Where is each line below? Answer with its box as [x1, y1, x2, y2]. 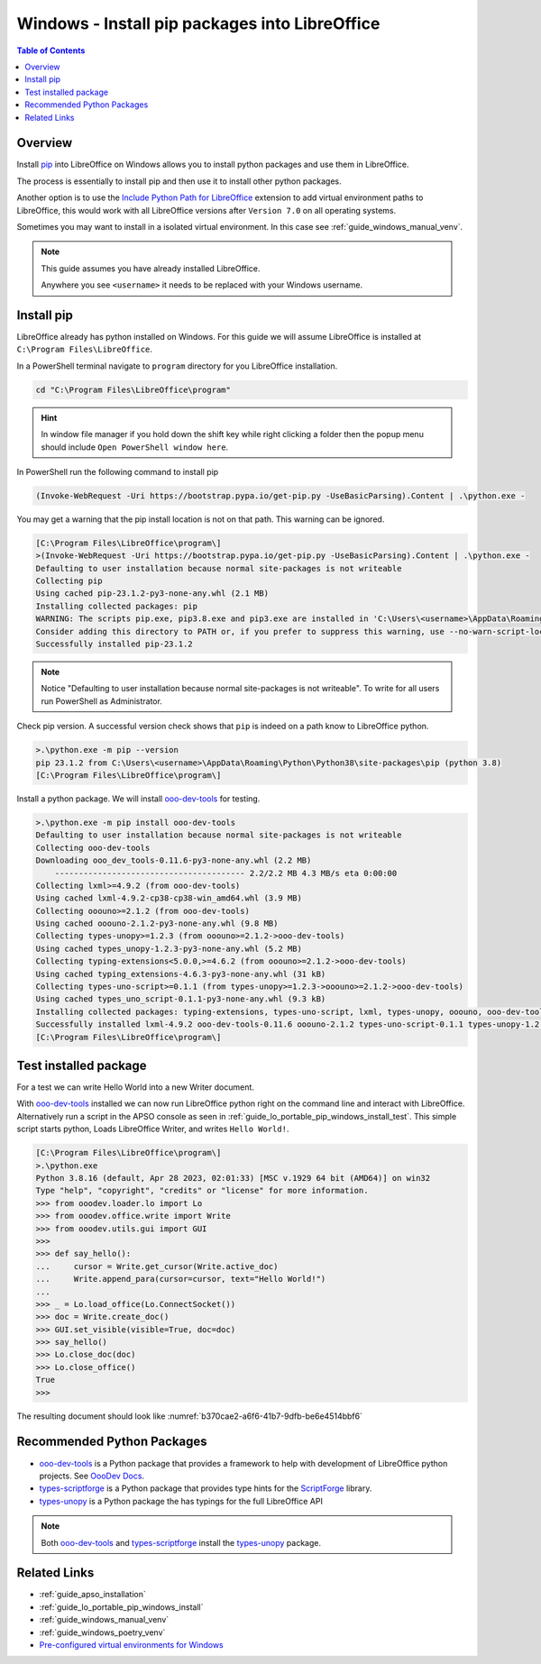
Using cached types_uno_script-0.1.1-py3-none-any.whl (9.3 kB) [35, 994, 326, 1004]
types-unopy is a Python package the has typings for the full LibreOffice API [39, 1495, 324, 1506]
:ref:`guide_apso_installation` [39, 1589, 146, 1600]
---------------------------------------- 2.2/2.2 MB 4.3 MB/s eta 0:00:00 [54, 868, 398, 878]
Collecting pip [35, 576, 103, 586]
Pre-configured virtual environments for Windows [39, 1639, 225, 1650]
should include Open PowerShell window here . [41, 442, 229, 453]
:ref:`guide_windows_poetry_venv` [39, 1627, 166, 1638]
